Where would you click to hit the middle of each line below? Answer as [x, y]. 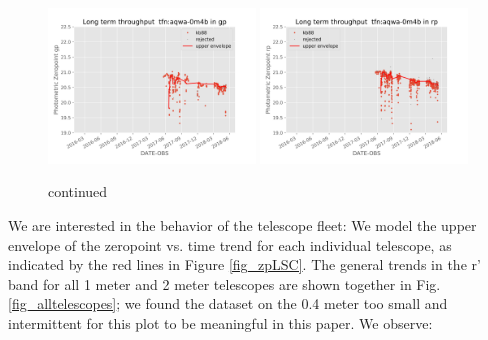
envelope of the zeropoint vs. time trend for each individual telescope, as [230, 244]
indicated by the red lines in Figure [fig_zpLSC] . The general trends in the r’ [244, 264]
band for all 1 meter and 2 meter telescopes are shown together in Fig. [224, 283]
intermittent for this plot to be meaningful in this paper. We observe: [220, 322]
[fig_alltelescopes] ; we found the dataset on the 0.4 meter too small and [228, 303]
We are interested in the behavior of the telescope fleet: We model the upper [242, 225]
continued [78, 191]
